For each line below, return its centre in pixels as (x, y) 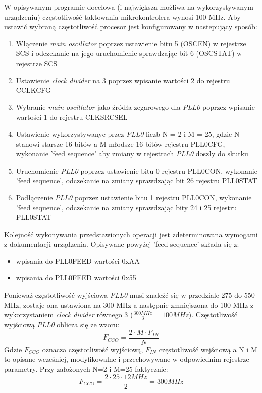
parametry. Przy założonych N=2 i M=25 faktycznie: (86, 369)
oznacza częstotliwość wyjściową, (93, 349)
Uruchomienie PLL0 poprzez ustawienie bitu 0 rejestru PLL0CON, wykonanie (137, 170)
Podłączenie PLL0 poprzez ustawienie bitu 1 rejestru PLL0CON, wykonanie (134, 197)
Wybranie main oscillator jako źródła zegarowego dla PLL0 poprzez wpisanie (135, 107)
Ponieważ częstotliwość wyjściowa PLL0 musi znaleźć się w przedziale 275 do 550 (129, 295)
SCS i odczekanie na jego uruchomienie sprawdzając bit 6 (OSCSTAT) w (129, 53)
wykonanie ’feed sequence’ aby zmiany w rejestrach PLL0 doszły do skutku (132, 154)
